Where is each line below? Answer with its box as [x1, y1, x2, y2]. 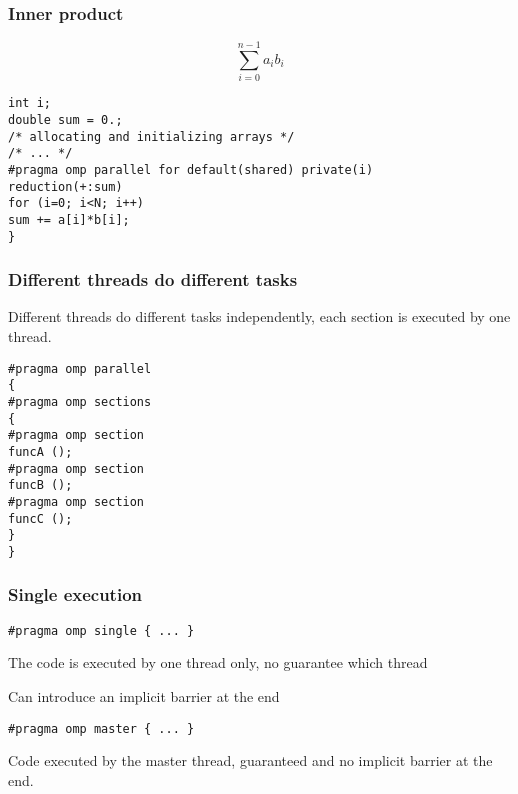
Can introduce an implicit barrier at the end [8, 686, 280, 706]
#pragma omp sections [8, 394, 152, 409]
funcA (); [8, 444, 73, 459]
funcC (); [8, 511, 73, 526]
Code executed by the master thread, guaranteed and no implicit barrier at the [8, 750, 493, 771]
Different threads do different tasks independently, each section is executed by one [8, 306, 511, 327]
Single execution [8, 582, 143, 607]
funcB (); [8, 478, 73, 493]
